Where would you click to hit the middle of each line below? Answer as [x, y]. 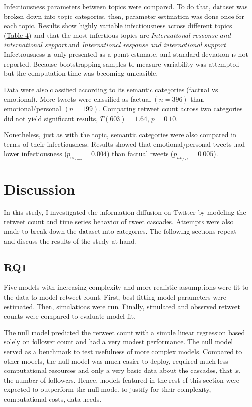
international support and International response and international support [115, 44]
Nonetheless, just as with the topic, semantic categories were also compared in [120, 134]
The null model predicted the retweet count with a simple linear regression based [125, 332]
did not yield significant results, [51, 118]
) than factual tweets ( [140, 153]
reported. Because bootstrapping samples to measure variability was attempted [122, 63]
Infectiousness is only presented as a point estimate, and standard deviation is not [126, 54]
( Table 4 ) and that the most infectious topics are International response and [117, 35]
